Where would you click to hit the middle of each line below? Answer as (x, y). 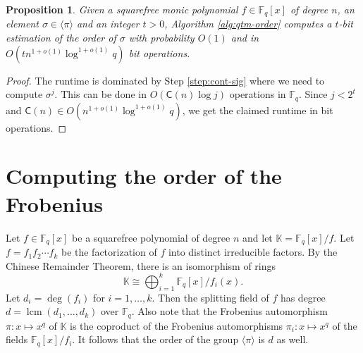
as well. (293, 339)
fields (17, 339)
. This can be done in (100, 94)
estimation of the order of (61, 38)
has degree (303, 297)
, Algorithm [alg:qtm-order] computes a (248, 24)
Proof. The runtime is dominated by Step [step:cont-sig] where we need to (165, 80)
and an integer (108, 24)
